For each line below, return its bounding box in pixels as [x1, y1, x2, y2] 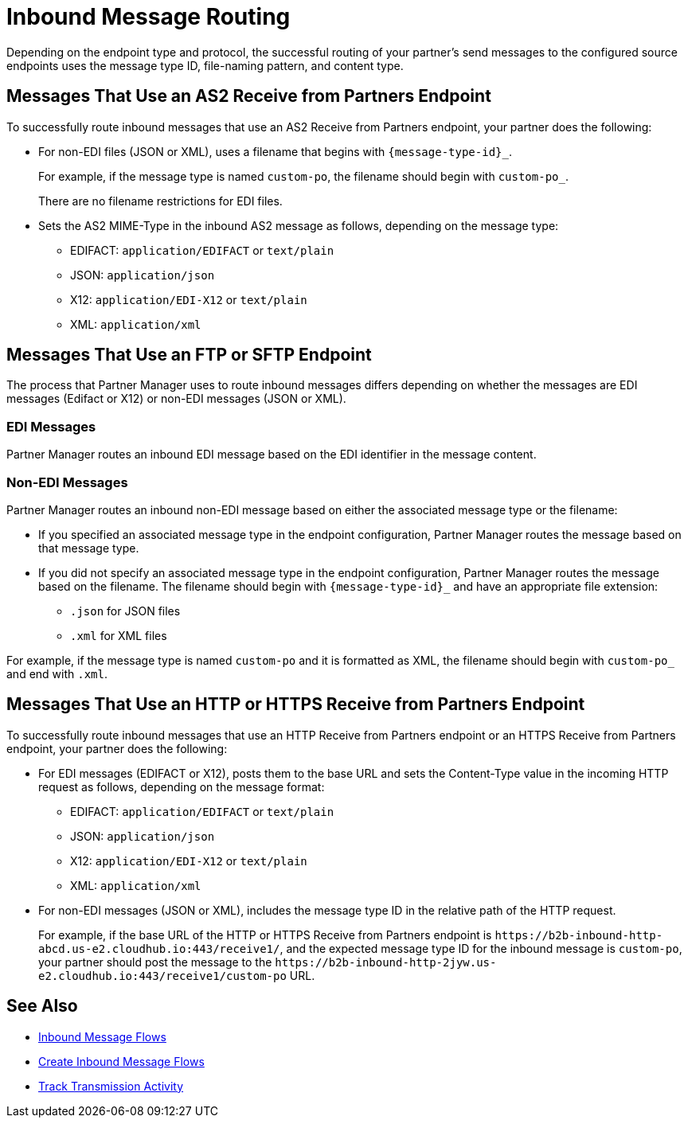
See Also [6, 996, 78, 1017]
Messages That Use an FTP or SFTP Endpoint [6, 345, 372, 365]
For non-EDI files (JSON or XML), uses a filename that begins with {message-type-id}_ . [38, 144, 512, 158]
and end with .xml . [6, 666, 107, 681]
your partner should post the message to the [38, 954, 272, 969]
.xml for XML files [70, 628, 167, 642]
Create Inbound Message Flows [38, 1054, 205, 1068]
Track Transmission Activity [38, 1079, 184, 1093]
